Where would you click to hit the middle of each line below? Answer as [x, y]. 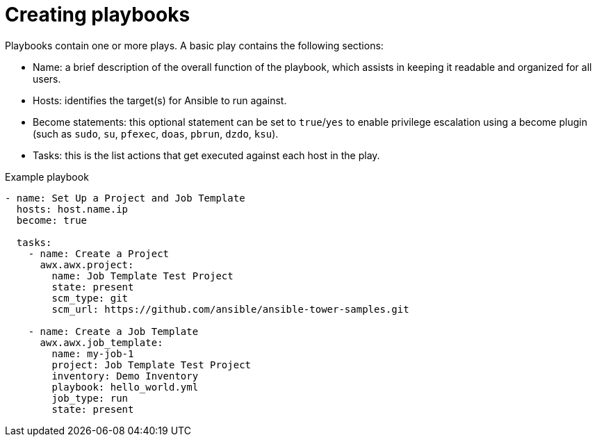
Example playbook [47, 177]
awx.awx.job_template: [101, 342]
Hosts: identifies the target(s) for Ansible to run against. [160, 100]
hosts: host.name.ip [72, 209]
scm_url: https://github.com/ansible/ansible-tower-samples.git [230, 309]
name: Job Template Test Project [142, 276]
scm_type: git [90, 298]
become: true [52, 220]
